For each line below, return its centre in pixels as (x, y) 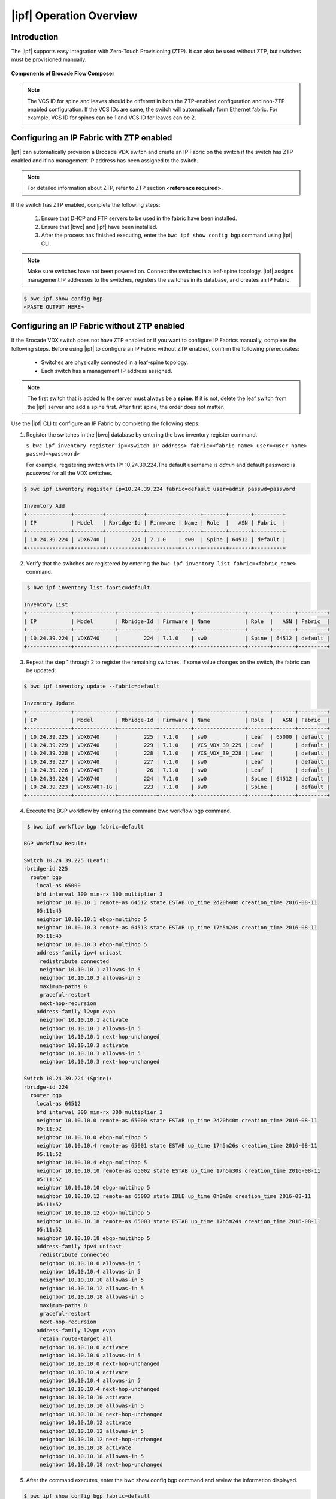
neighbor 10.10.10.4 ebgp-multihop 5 (92, 1163)
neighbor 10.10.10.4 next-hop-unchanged (99, 1389)
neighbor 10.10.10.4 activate (84, 1372)
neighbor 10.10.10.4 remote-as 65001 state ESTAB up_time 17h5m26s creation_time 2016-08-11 (177, 1146)
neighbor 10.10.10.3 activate (84, 1045)
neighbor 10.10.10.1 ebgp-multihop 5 (92, 919)
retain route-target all (76, 1339)
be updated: (41, 670)
